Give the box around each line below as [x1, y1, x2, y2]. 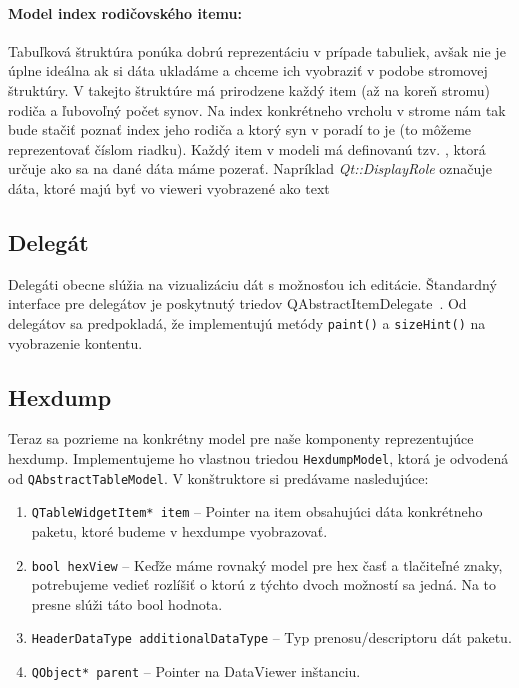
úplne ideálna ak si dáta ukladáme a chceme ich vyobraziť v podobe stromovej [8, 60, 488, 81]
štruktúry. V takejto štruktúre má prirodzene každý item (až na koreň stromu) [8, 79, 491, 100]
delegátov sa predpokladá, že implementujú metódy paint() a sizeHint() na [8, 312, 486, 333]
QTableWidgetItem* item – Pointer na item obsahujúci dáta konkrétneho [31, 501, 483, 522]
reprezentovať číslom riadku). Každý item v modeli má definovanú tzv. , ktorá [8, 138, 486, 159]
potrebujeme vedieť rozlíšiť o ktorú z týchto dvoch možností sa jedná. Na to [31, 574, 497, 595]
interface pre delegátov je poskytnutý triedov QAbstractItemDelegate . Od [8, 293, 467, 314]
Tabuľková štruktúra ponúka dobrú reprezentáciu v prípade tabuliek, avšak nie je [8, 40, 506, 61]
